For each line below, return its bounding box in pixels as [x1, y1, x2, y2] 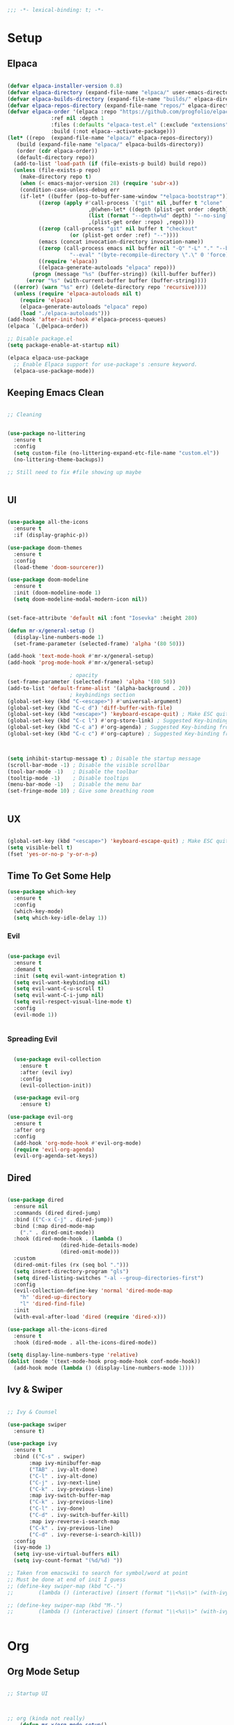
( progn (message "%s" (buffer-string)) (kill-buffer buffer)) [32, 271, 217, 278]
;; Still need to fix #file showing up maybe [7, 469, 141, 476]
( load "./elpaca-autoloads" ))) [19, 309, 111, 317]
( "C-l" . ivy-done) [29, 1505, 86, 1512]
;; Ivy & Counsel [7, 1408, 58, 1416]
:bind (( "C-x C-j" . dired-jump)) [13, 1216, 114, 1223]
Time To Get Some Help [7, 869, 111, 881]
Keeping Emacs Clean [7, 386, 104, 398]
